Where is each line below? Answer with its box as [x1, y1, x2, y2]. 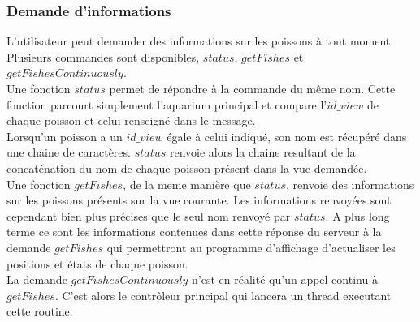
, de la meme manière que [123, 175, 251, 192]
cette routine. [6, 303, 73, 320]
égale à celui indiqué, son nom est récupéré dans [167, 127, 407, 144]
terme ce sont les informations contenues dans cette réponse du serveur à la [6, 223, 382, 240]
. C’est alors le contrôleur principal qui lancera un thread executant [54, 286, 392, 303]
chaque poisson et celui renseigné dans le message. [6, 112, 256, 129]
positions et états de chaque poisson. [6, 255, 188, 272]
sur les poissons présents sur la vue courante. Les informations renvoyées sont [6, 191, 392, 208]
